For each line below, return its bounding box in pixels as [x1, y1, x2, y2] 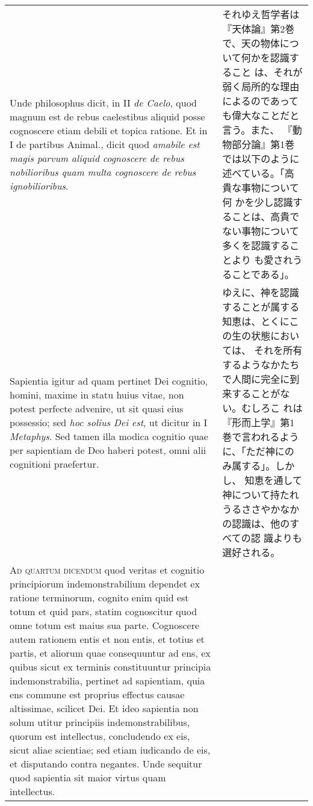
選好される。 [222, 545, 280, 559]
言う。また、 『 [222, 123, 293, 137]
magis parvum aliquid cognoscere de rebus [10, 150, 184, 165]
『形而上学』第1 [222, 415, 295, 429]
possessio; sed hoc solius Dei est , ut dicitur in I [10, 415, 208, 429]
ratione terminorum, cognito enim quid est [10, 591, 189, 604]
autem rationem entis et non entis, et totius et [10, 632, 205, 646]
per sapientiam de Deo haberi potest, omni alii [10, 442, 206, 457]
